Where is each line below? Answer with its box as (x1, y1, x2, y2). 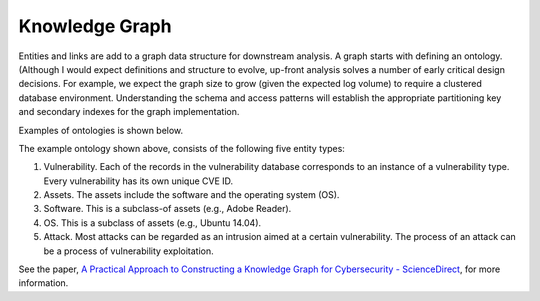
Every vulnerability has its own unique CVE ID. (43, 175, 234, 187)
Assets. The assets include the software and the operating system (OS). (43, 189, 340, 201)
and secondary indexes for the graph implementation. (18, 106, 240, 118)
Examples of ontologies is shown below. (18, 124, 184, 136)
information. (18, 277, 69, 289)
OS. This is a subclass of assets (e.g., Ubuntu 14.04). (43, 216, 262, 229)
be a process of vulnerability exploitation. (43, 245, 214, 257)
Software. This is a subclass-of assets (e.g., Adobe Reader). (43, 203, 292, 215)
